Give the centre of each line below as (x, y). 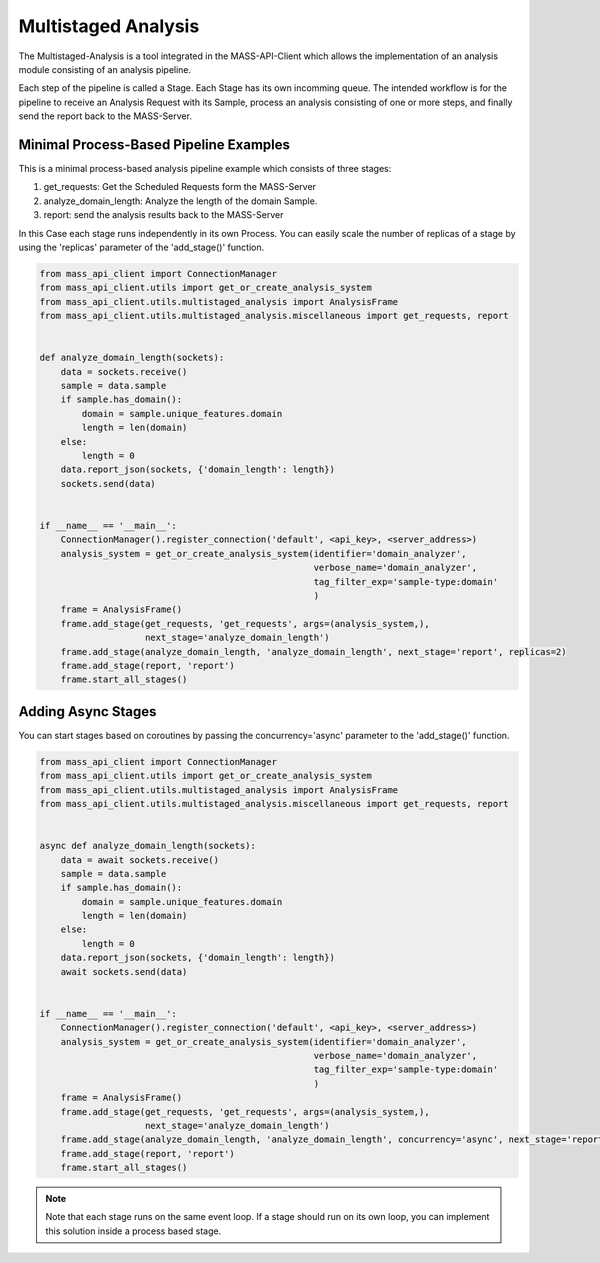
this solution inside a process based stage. (133, 1231)
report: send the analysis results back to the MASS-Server (163, 215)
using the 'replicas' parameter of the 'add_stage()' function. (141, 247)
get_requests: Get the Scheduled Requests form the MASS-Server (180, 187)
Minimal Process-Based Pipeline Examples (154, 144)
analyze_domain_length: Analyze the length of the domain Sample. (180, 201)
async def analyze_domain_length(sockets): (148, 846)
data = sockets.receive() (124, 371)
